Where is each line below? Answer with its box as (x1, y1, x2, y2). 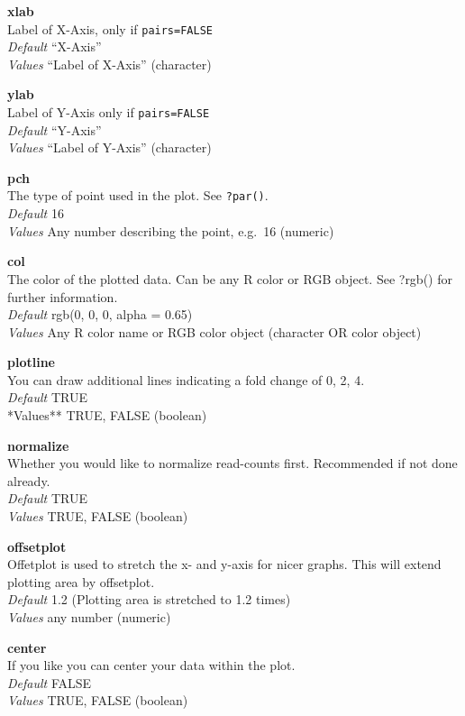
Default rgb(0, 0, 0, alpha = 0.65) (7, 305, 193, 324)
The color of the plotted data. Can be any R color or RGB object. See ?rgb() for (7, 269, 452, 288)
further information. (7, 287, 118, 306)
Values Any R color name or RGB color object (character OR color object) (7, 322, 422, 341)
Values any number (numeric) (7, 608, 171, 626)
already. (7, 471, 50, 490)
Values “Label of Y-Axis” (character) (7, 138, 212, 157)
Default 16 (7, 204, 64, 223)
